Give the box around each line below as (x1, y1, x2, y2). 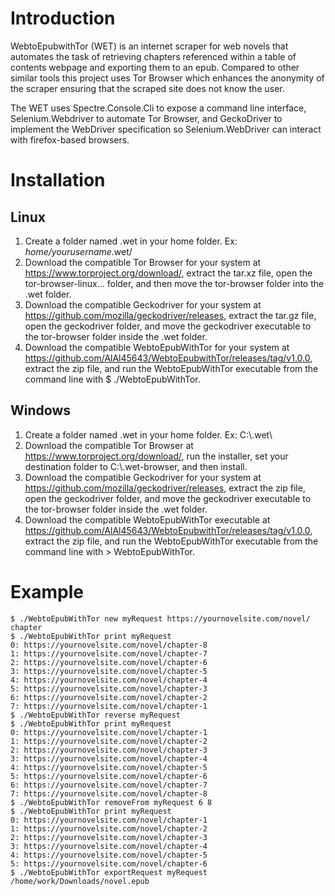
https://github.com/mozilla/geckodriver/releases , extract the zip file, (24, 482, 306, 494)
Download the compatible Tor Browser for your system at (24, 256, 262, 268)
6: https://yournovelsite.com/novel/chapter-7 (10, 780, 208, 790)
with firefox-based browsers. (10, 133, 130, 146)
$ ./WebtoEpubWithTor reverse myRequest (10, 710, 182, 720)
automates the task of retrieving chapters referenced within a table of (10, 50, 297, 62)
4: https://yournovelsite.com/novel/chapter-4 (10, 675, 208, 685)
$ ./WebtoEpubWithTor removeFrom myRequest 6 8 (10, 797, 213, 807)
